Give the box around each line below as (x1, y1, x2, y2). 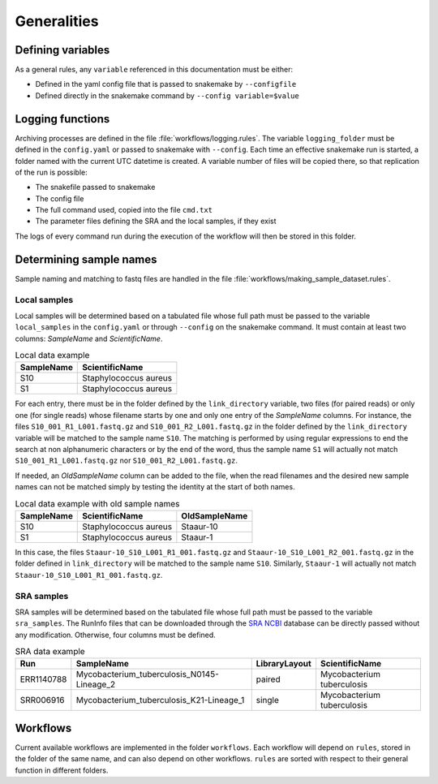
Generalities (15, 12, 99, 30)
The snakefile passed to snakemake (35, 183, 156, 192)
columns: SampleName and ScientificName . (15, 334, 163, 343)
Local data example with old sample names (15, 498, 180, 509)
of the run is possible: (15, 167, 88, 177)
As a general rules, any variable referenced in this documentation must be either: (15, 65, 294, 75)
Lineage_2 (75, 678, 116, 690)
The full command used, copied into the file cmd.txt (35, 205, 213, 215)
